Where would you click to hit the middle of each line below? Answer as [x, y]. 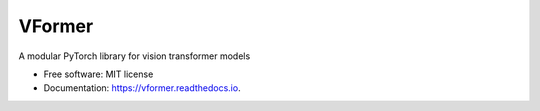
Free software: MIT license [98, 74]
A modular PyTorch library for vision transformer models [134, 56]
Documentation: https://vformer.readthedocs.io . [142, 88]
